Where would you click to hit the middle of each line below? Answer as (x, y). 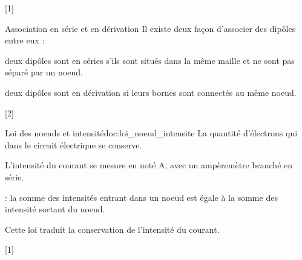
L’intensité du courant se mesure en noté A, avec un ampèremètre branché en (149, 165)
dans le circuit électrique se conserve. (74, 144)
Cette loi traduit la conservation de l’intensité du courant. (112, 229)
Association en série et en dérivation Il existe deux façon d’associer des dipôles (150, 28)
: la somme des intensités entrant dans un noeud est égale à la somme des (141, 197)
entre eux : (25, 40)
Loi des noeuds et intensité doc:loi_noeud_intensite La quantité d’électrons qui (151, 133)
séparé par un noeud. (44, 72)
